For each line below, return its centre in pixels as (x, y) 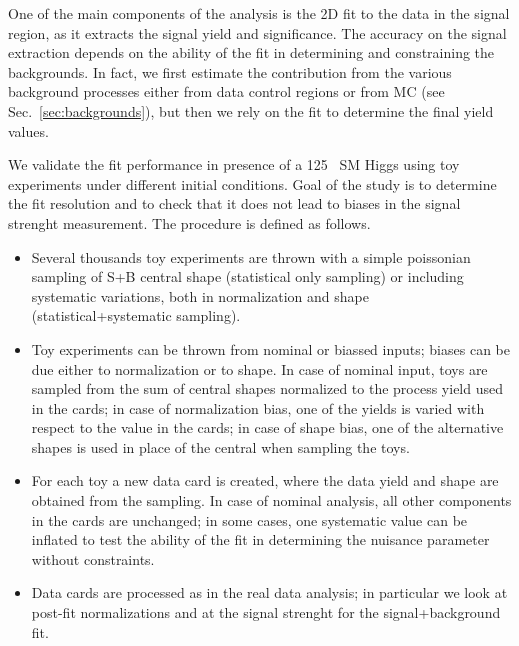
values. (28, 130)
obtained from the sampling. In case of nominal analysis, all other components (271, 500)
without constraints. (93, 558)
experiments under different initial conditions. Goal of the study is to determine (252, 183)
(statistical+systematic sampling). (136, 315)
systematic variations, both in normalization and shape (200, 295)
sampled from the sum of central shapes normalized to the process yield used (267, 388)
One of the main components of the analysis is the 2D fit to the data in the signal (259, 13)
